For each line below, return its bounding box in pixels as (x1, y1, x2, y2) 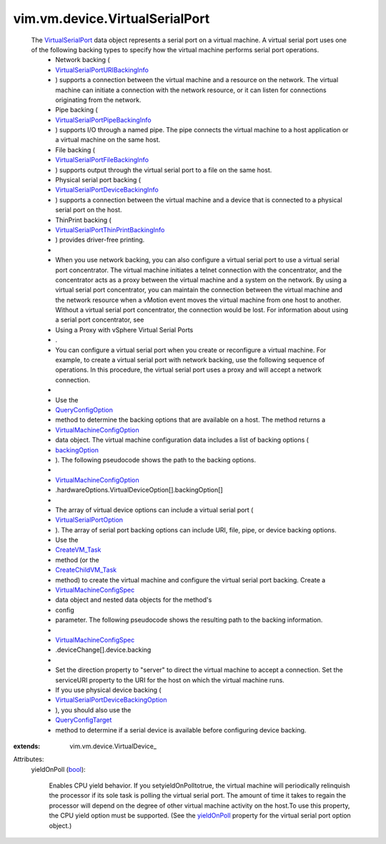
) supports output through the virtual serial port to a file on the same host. (55, 165, 272, 174)
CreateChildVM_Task (55, 565, 117, 575)
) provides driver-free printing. (55, 236, 145, 244)
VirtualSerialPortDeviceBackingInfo (55, 186, 159, 194)
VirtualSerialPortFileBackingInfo (55, 156, 149, 164)
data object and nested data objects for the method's (55, 595, 212, 604)
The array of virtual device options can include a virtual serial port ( (55, 505, 254, 514)
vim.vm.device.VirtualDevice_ (69, 742, 157, 750)
